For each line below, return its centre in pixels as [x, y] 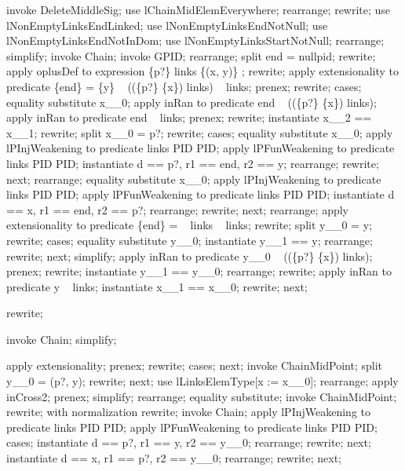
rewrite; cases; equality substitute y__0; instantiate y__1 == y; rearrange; [190, 240]
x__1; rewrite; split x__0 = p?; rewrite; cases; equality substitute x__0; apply [200, 132]
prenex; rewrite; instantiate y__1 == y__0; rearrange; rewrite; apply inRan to [199, 271]
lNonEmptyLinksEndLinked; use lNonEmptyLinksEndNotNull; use [167, 25]
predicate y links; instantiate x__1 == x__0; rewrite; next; [157, 286]
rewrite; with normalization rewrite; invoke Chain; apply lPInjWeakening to [189, 412]
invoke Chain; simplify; [62, 339]
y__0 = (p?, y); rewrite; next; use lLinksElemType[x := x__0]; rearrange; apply [202, 381]
